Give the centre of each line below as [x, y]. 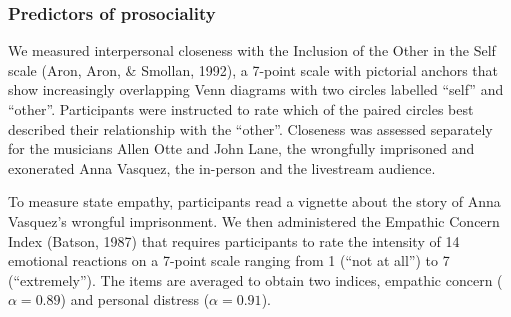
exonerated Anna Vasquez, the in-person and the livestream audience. [222, 167]
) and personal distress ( [135, 299]
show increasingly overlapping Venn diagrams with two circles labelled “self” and [256, 89]
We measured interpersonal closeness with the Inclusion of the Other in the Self [252, 50]
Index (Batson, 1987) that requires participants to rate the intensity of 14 [234, 240]
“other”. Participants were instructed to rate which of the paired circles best [241, 109]
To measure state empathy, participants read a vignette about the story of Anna [254, 201]
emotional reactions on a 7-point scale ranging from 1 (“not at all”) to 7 [229, 260]
